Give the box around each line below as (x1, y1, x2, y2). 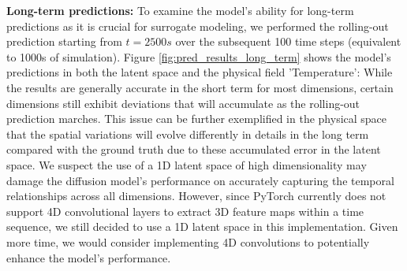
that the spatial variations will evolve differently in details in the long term (6, 125, 369, 142)
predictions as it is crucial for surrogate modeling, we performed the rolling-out (6, 17, 389, 34)
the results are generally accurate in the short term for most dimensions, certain (6, 79, 394, 95)
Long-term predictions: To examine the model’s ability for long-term (6, 2, 354, 18)
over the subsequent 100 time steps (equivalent (175, 33, 401, 50)
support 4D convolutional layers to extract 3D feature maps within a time (6, 202, 364, 219)
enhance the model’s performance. (6, 249, 171, 265)
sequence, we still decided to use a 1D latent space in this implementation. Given (6, 218, 398, 235)
